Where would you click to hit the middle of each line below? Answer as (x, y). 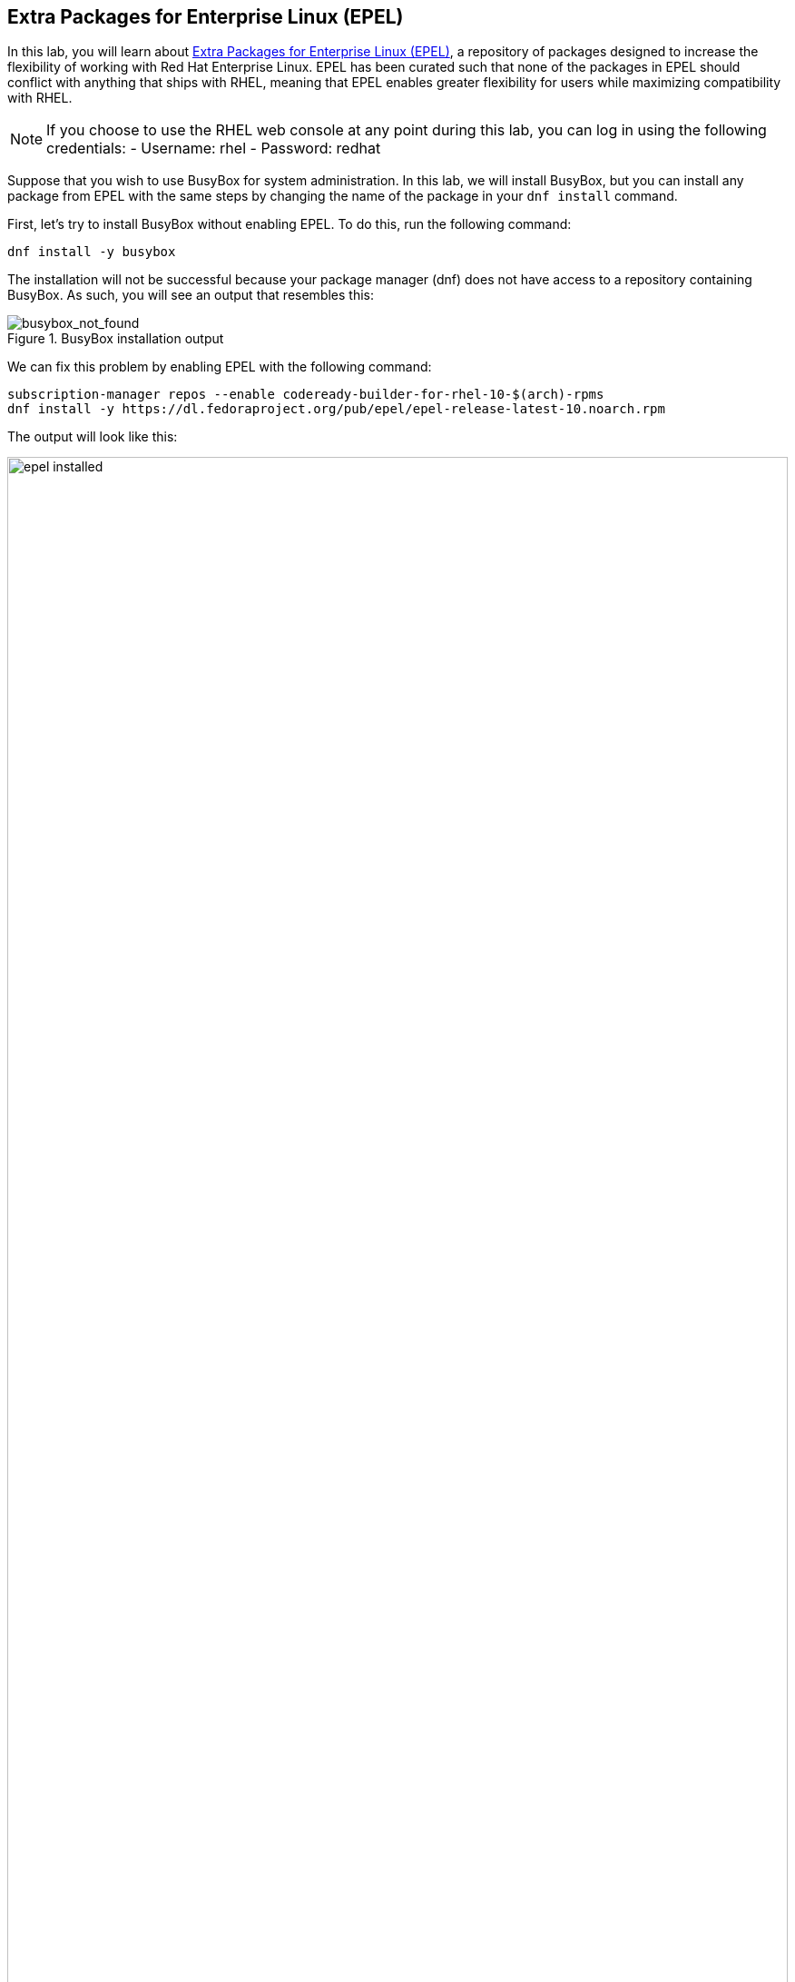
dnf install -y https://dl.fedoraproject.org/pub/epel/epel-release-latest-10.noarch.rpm (336, 409)
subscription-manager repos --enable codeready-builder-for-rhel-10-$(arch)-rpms (306, 395)
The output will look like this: (93, 437)
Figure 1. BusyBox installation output (116, 339)
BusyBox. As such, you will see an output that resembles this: (191, 295)
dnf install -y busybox (92, 252)
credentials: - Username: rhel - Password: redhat (214, 149)
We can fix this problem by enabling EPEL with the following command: (220, 367)
